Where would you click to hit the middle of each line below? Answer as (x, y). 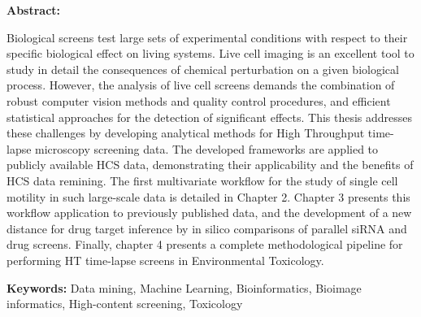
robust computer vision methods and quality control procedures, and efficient (199, 100)
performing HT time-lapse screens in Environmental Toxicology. (165, 260)
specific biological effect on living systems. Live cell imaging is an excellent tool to (210, 53)
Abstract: (34, 10)
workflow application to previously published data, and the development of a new (209, 213)
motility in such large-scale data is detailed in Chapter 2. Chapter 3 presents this (208, 196)
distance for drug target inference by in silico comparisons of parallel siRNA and (207, 228)
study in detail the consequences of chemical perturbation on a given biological (203, 69)
